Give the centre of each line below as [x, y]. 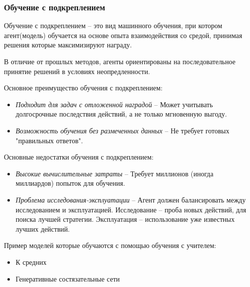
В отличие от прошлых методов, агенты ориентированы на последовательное [120, 61]
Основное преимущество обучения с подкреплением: [83, 88]
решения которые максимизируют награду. [68, 45]
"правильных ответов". [49, 140]
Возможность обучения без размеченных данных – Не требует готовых [122, 130]
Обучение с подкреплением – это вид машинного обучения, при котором [113, 25]
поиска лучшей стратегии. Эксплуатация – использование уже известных [125, 219]
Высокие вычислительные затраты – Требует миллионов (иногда [114, 173]
